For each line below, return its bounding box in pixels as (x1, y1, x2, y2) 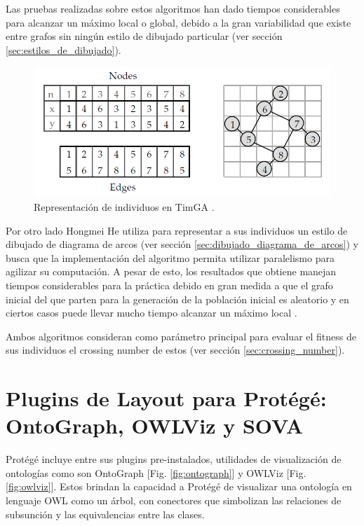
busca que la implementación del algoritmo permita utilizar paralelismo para (6, 250, 335, 265)
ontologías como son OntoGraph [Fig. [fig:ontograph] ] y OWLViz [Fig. (6, 465, 306, 480)
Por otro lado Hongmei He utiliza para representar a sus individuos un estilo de (6, 223, 348, 237)
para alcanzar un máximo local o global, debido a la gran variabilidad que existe (6, 15, 351, 29)
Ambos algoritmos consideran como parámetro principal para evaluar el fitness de (6, 328, 356, 343)
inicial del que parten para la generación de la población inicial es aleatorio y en (6, 291, 349, 306)
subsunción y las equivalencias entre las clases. (6, 506, 205, 521)
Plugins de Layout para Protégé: (6, 384, 327, 413)
